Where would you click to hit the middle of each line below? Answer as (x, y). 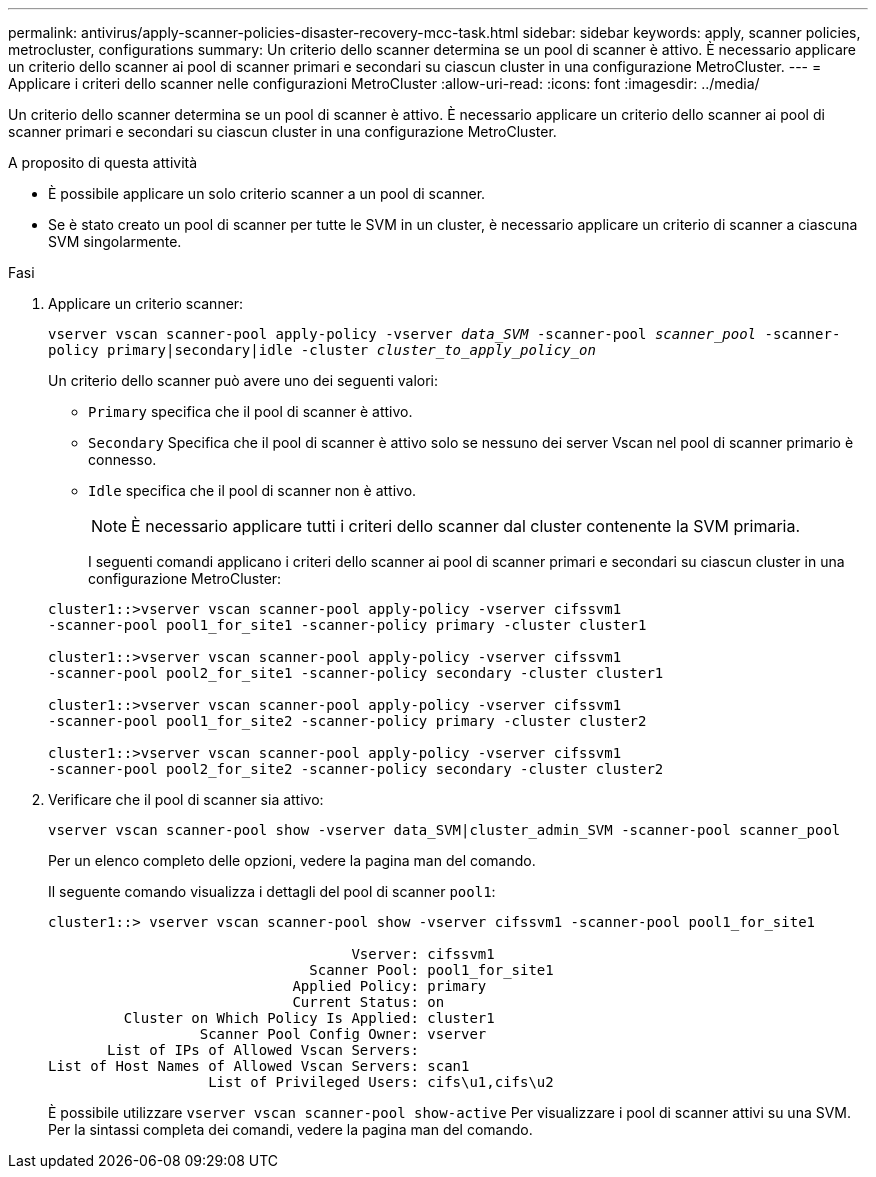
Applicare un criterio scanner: (146, 303)
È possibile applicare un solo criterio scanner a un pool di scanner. (267, 193)
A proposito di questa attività (103, 162)
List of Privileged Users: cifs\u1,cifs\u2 (381, 1082)
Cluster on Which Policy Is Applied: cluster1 (309, 1018)
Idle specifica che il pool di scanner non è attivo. (252, 490)
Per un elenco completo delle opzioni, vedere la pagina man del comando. (292, 860)
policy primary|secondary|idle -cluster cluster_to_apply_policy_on (322, 350)
